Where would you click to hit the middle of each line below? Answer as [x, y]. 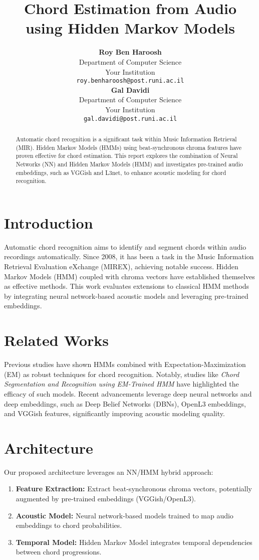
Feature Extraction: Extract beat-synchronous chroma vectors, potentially [134, 489]
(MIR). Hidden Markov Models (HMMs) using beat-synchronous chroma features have [129, 147]
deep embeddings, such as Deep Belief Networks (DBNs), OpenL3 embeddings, [125, 403]
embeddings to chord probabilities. [69, 525]
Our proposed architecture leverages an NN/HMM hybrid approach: [109, 472]
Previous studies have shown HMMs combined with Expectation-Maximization [125, 364]
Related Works [57, 340]
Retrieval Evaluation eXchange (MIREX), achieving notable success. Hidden [121, 266]
